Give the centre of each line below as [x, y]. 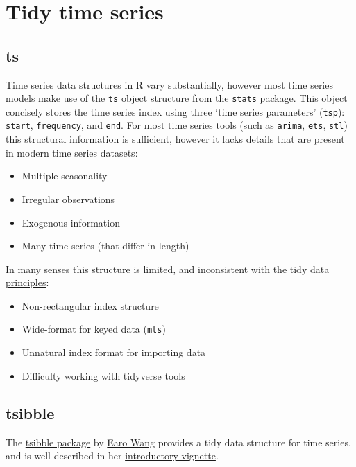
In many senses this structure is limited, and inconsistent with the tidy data [168, 268]
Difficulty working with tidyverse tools [103, 375]
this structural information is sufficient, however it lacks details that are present [175, 139]
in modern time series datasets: [72, 152]
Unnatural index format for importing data [114, 352]
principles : [27, 282]
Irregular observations [68, 199]
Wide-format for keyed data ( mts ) [94, 329]
